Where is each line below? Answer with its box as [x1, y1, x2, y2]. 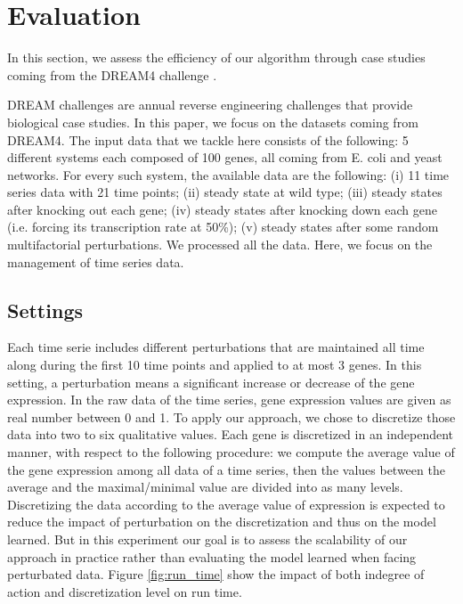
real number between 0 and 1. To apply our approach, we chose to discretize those [7, 407, 456, 426]
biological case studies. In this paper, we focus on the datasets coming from [7, 112, 418, 131]
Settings [7, 296, 83, 323]
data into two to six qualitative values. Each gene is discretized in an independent [7, 425, 454, 444]
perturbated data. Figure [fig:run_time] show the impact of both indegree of [7, 565, 425, 584]
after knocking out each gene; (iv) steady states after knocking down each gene [7, 200, 437, 218]
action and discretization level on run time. [7, 582, 242, 600]
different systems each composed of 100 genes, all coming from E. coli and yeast [7, 148, 443, 167]
